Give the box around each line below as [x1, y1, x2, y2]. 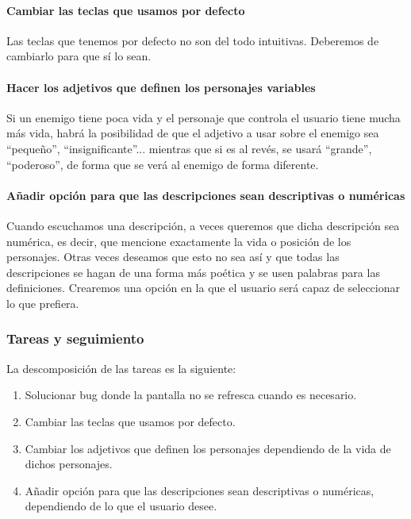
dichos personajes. [25, 456, 113, 472]
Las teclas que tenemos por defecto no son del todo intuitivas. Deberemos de [6, 32, 379, 48]
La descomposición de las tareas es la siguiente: [6, 359, 236, 376]
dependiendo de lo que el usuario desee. [25, 498, 217, 514]
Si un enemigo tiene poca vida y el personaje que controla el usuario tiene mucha [6, 109, 401, 125]
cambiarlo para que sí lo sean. [6, 48, 152, 64]
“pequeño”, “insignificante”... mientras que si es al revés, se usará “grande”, [6, 140, 372, 156]
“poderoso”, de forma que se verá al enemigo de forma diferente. [6, 156, 319, 172]
